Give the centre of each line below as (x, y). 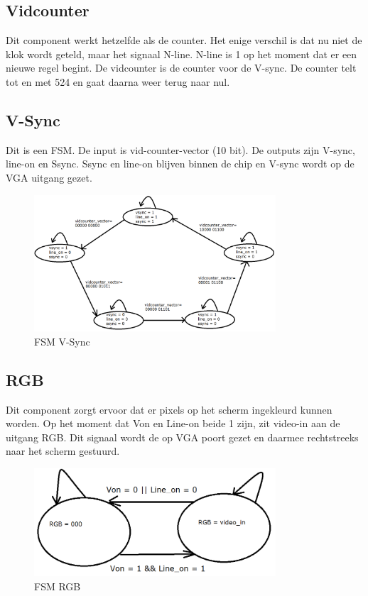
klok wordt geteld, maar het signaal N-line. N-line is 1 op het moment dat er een (182, 54)
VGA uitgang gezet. (49, 177)
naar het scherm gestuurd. (63, 451)
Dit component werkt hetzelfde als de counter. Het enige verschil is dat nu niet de (184, 40)
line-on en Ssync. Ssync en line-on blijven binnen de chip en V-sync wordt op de (180, 164)
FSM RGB (58, 586)
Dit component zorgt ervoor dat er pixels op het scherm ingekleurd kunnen (169, 409)
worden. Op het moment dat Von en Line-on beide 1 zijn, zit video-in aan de (173, 423)
